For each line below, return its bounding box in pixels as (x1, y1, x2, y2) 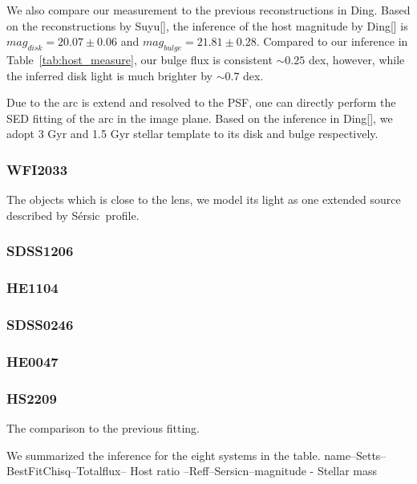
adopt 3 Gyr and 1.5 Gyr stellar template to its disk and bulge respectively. (6, 125, 379, 142)
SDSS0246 (6, 314, 74, 334)
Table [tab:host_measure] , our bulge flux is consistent (6, 51, 273, 67)
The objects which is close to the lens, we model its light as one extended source (6, 191, 401, 208)
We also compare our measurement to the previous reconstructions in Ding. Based (6, 2, 411, 18)
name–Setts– (324, 446, 387, 463)
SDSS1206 (6, 241, 74, 261)
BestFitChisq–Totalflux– (6, 462, 127, 479)
